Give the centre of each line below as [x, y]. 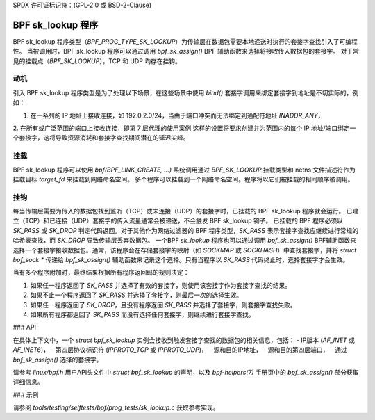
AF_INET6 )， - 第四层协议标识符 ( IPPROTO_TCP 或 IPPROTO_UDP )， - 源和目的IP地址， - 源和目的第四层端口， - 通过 [180, 350]
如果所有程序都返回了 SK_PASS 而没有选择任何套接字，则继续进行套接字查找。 [142, 314]
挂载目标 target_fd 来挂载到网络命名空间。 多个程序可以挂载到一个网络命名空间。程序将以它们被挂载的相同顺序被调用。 [183, 179]
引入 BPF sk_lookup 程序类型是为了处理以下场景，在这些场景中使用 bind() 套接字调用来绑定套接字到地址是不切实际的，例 [186, 92]
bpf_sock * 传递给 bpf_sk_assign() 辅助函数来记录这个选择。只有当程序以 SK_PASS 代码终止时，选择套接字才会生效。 [181, 260]
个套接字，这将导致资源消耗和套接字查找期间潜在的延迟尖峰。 [101, 138]
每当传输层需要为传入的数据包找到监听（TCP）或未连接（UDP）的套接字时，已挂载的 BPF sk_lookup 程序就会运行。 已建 [186, 211]
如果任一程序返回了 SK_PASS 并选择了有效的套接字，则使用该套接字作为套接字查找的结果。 [161, 285]
